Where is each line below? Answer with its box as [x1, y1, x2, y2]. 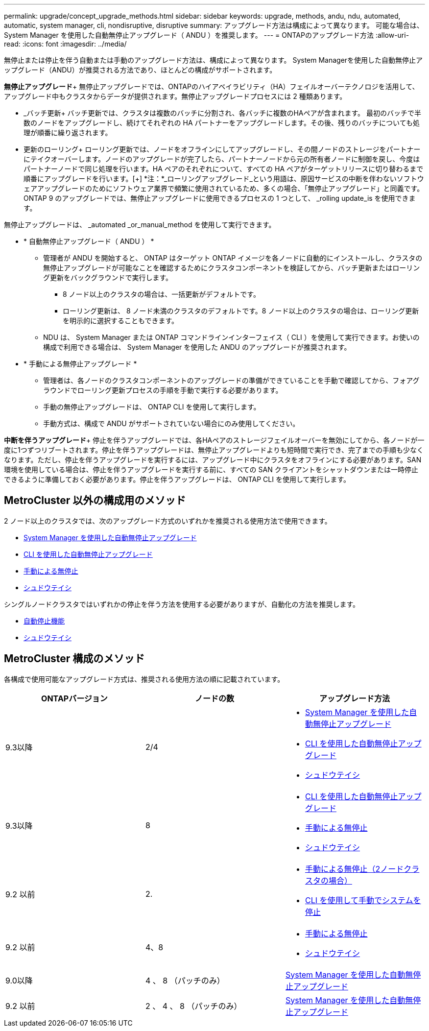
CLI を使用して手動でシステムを [305, 895, 421, 905]
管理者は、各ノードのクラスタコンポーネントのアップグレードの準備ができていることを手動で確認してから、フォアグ [43, 376, 420, 384]
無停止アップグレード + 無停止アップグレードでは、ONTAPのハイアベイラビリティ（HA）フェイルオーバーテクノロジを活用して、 [4, 82, 419, 91]
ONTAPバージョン [41, 693, 108, 703]
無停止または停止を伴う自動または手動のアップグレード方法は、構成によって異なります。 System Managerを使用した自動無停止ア [4, 56, 423, 64]
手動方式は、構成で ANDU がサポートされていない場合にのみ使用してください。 [43, 419, 300, 428]
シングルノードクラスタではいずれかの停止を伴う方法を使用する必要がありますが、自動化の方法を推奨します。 [4, 599, 360, 608]
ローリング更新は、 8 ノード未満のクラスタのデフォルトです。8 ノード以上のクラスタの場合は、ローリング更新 [63, 307, 419, 315]
